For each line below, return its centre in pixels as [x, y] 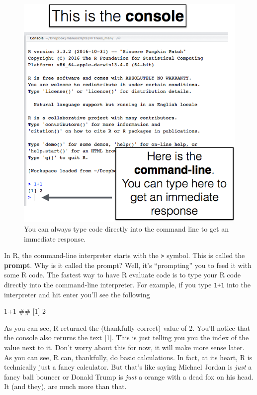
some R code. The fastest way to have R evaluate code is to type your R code [123, 275]
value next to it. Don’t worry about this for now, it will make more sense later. [124, 347]
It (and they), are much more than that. [65, 386]
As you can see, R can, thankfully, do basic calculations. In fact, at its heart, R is [128, 357]
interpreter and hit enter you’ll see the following [77, 294]
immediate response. [55, 238]
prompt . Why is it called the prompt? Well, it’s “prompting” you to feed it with [128, 265]
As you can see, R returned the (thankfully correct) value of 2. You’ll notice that [127, 328]
